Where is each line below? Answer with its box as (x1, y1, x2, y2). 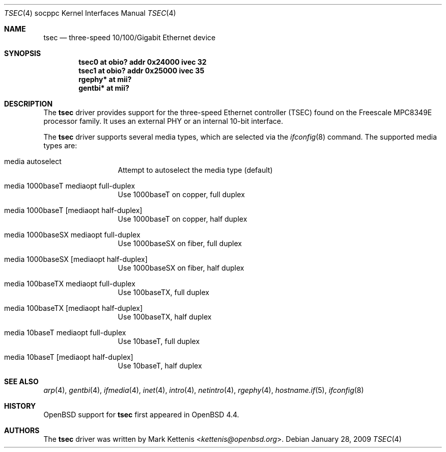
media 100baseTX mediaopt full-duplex (4, 279, 135, 288)
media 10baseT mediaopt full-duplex (4, 328, 126, 337)
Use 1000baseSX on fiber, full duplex (118, 239, 242, 248)
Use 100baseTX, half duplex (118, 312, 212, 321)
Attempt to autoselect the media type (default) (118, 166, 273, 174)
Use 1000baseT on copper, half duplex (118, 215, 247, 223)
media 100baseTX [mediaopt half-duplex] (4, 304, 143, 312)
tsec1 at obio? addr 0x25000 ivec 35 (78, 66, 205, 75)
